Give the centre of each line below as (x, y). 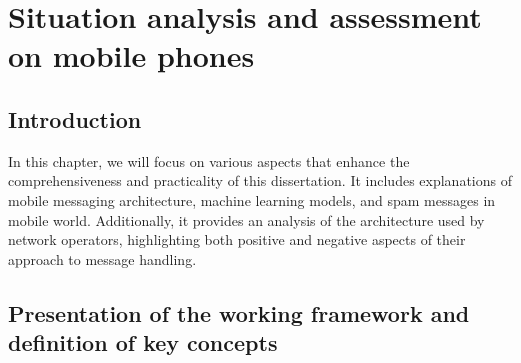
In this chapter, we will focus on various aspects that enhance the (209, 160)
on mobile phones (131, 55)
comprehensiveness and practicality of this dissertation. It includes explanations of (260, 180)
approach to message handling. (102, 258)
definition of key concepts (143, 342)
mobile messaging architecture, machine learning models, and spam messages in (252, 199)
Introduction (75, 118)
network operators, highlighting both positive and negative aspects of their (237, 239)
